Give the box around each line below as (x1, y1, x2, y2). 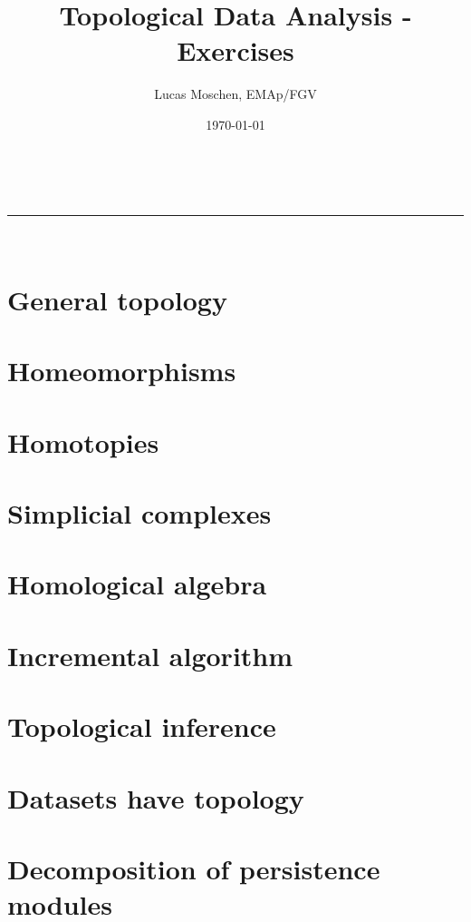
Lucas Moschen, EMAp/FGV (154, 84, 317, 103)
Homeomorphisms (7, 352, 236, 389)
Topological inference (7, 708, 276, 745)
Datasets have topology (7, 779, 304, 816)
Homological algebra (7, 565, 267, 603)
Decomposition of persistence (7, 849, 380, 887)
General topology (7, 280, 227, 318)
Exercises (177, 32, 294, 69)
